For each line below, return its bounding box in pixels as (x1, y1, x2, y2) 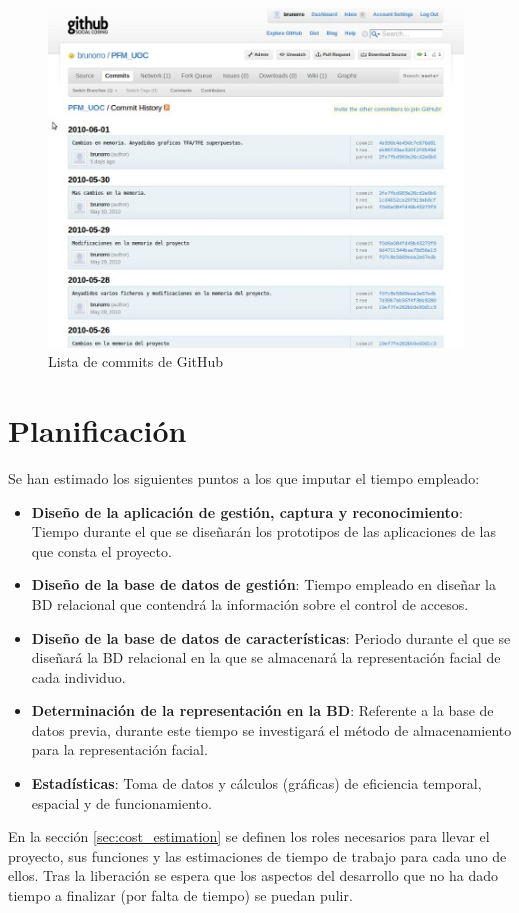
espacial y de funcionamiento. (31, 792, 212, 813)
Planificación (8, 410, 187, 451)
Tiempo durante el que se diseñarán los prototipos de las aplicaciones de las (31, 521, 496, 542)
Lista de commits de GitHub (48, 351, 224, 372)
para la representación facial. (31, 739, 208, 760)
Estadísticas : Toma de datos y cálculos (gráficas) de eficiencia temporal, (31, 773, 482, 794)
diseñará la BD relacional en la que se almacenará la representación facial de (31, 647, 501, 668)
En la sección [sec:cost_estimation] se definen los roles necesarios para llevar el (8, 826, 490, 847)
